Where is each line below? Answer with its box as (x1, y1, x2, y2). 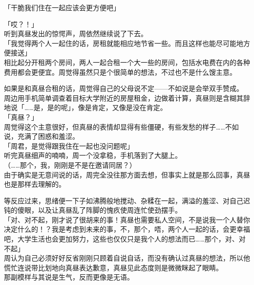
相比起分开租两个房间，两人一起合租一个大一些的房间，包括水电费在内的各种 (4, 57, 250, 67)
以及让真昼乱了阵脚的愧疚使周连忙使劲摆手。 (38, 205, 182, 215)
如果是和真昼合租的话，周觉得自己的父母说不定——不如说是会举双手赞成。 (4, 83, 243, 93)
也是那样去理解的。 (4, 179, 65, 189)
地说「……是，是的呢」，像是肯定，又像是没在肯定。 (4, 102, 167, 112)
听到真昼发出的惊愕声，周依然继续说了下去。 (4, 28, 148, 39)
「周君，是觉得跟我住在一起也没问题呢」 (4, 140, 134, 151)
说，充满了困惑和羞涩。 (4, 131, 79, 141)
